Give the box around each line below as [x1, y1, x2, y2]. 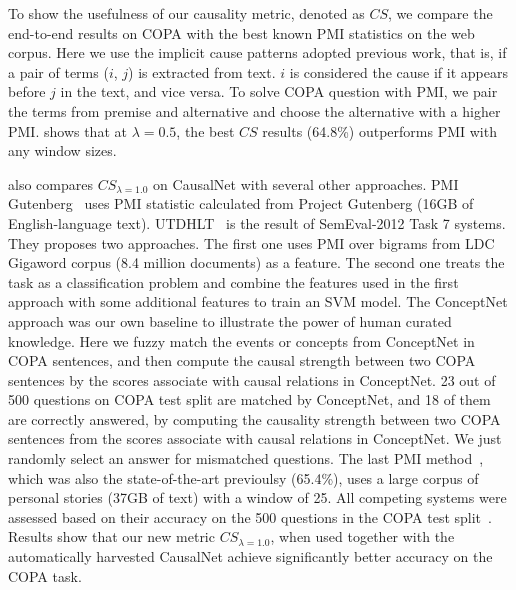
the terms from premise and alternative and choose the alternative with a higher [8, 100, 501, 121]
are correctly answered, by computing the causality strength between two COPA [8, 408, 501, 429]
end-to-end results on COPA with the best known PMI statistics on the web [8, 22, 475, 43]
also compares [8, 173, 93, 194]
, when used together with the [270, 526, 455, 547]
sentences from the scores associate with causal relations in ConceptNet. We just [8, 428, 502, 449]
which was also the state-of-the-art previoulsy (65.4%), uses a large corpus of [8, 467, 479, 488]
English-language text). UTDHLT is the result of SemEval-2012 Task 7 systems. [8, 212, 506, 233]
